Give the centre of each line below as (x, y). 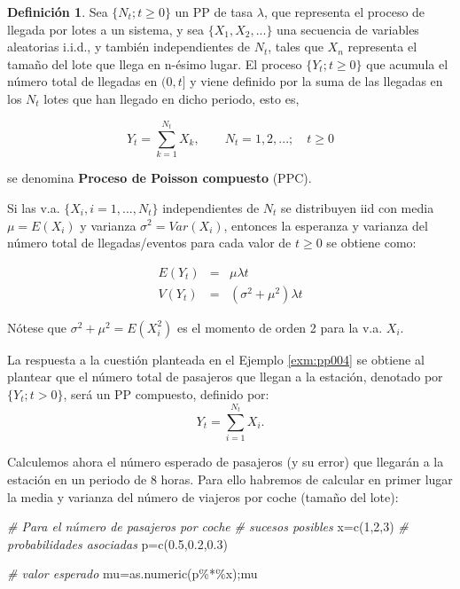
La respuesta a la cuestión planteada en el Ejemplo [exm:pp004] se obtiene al (216, 359)
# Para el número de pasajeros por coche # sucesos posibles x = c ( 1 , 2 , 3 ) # (208, 526)
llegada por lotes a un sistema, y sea (105, 29)
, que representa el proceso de (344, 12)
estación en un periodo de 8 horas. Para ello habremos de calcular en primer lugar (230, 479)
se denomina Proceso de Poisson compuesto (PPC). (160, 178)
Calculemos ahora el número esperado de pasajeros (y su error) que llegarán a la (226, 462)
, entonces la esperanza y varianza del (326, 225)
